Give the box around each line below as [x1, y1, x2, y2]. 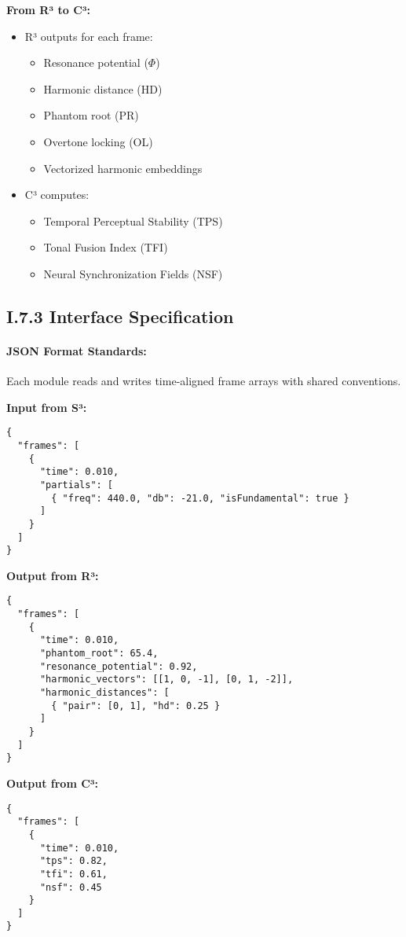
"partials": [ [39, 479, 114, 491]
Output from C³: [6, 774, 99, 791]
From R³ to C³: [6, 2, 91, 17]
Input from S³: [6, 399, 87, 415]
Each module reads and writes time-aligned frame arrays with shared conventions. [6, 373, 401, 389]
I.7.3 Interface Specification [6, 303, 234, 328]
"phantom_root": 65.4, [39, 648, 159, 660]
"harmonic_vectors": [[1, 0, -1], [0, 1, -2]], [39, 674, 294, 685]
